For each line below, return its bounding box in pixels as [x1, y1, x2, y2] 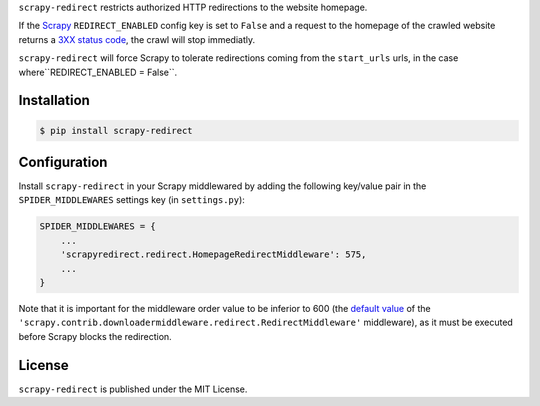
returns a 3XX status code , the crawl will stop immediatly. [18, 33, 255, 45]
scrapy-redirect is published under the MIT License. [18, 383, 248, 395]
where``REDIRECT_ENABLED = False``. [18, 66, 178, 78]
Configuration [18, 153, 108, 170]
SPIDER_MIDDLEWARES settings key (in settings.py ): [18, 194, 245, 206]
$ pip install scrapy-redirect [39, 125, 194, 136]
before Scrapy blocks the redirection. [18, 330, 172, 342]
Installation [18, 92, 90, 109]
